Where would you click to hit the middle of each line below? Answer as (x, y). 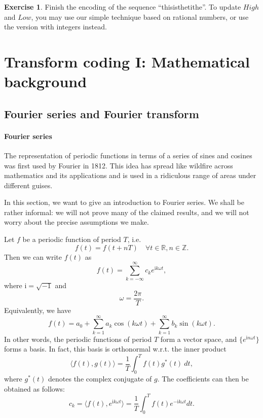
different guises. (28, 185)
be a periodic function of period (72, 239)
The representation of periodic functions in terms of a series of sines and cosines (128, 155)
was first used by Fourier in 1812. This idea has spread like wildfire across (119, 165)
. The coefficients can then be (203, 379)
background (46, 81)
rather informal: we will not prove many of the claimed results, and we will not (127, 212)
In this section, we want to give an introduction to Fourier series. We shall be (124, 202)
